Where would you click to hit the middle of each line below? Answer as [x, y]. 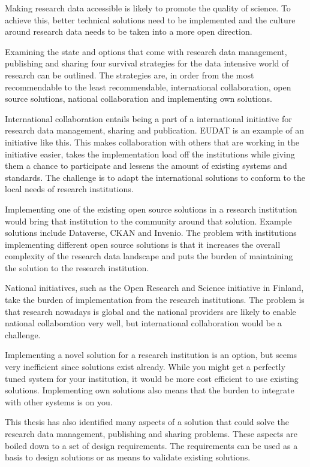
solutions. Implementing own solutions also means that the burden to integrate [150, 390]
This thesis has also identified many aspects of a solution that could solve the [147, 422]
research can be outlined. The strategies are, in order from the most [130, 75]
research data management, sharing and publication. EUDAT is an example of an [154, 130]
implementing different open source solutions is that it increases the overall [143, 244]
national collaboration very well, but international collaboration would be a [143, 323]
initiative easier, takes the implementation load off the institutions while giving [150, 154]
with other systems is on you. [59, 401]
